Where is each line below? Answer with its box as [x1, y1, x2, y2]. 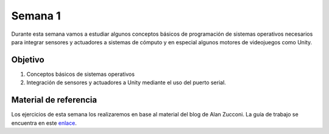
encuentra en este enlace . [11, 119, 77, 127]
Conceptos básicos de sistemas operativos [26, 70, 135, 78]
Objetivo [11, 55, 45, 65]
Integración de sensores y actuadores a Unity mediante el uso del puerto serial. [26, 79, 227, 86]
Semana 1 [11, 9, 61, 22]
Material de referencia [11, 95, 97, 106]
